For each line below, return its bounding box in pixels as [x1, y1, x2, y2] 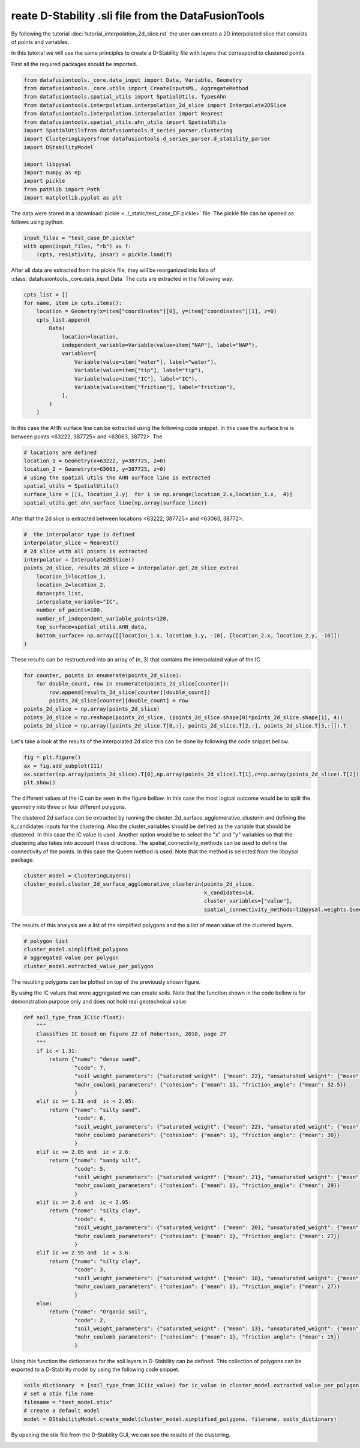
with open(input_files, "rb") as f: [23, 242, 132, 250]
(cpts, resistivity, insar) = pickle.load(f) [36, 251, 173, 258]
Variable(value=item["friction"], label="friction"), [74, 384, 236, 390]
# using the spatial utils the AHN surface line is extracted [23, 474, 211, 481]
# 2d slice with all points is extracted [23, 548, 148, 554]
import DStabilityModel [23, 144, 94, 150]
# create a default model [23, 1407, 100, 1414]
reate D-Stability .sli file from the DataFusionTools [11, 9, 265, 22]
